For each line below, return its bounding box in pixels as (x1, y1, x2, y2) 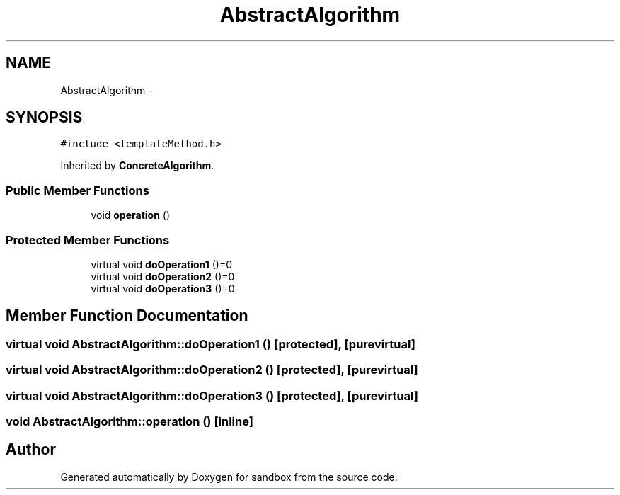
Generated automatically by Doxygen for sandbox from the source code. (60, 470, 398, 483)
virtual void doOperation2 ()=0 (91, 270, 235, 283)
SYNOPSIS (6, 108, 83, 127)
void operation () (91, 209, 171, 222)
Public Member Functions (6, 183, 149, 198)
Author (6, 440, 56, 459)
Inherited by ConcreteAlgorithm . (60, 159, 214, 172)
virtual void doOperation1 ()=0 (91, 258, 233, 271)
